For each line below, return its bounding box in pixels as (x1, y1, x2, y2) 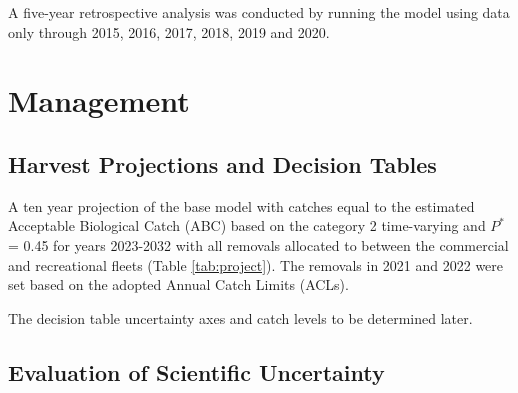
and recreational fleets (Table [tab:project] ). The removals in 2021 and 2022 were (8, 254, 504, 275)
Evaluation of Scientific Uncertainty (8, 356, 385, 387)
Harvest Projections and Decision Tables (8, 148, 437, 179)
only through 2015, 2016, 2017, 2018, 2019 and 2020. (8, 21, 330, 42)
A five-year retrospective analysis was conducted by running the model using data (8, 2, 510, 22)
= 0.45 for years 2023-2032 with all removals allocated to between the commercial (8, 234, 509, 255)
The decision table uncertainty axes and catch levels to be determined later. (8, 307, 473, 328)
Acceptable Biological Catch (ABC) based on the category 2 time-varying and (8, 215, 486, 236)
